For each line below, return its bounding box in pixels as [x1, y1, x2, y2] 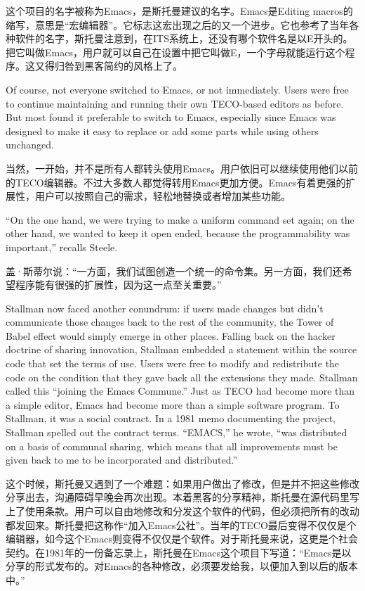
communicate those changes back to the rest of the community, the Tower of [6, 314, 334, 329]
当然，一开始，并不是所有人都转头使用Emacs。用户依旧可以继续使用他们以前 [6, 160, 358, 175]
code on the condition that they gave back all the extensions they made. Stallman [6, 369, 358, 384]
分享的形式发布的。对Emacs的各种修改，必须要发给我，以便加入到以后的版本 [6, 559, 358, 573]
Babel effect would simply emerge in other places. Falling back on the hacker [6, 328, 336, 343]
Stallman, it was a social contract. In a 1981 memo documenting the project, [6, 411, 336, 426]
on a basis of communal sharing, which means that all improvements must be [6, 438, 338, 453]
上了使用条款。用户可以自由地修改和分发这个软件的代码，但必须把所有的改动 [6, 504, 359, 518]
